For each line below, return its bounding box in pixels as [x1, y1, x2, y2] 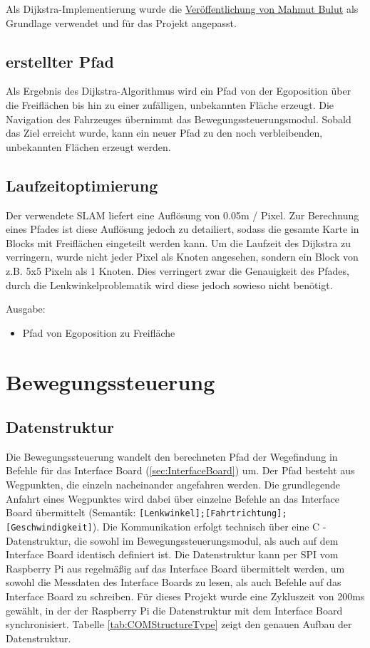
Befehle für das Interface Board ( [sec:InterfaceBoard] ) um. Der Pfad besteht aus [6, 463, 355, 478]
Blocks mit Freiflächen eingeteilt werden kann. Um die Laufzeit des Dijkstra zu [6, 235, 351, 250]
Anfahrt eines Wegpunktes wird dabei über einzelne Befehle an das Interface [6, 491, 340, 506]
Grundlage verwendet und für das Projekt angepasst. [6, 15, 237, 30]
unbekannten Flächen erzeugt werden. [6, 139, 171, 154]
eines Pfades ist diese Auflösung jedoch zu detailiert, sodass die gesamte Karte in [6, 221, 359, 236]
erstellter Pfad [6, 50, 114, 72]
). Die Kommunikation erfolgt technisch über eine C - [92, 518, 327, 533]
